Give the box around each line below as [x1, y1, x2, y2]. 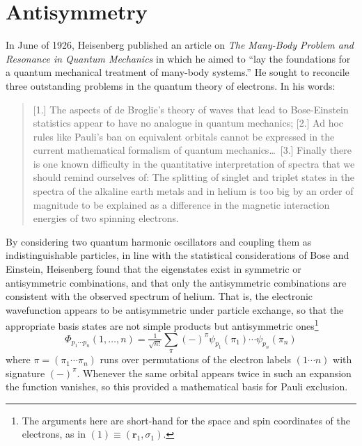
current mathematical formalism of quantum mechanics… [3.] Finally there [33, 143, 352, 157]
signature [6, 365, 45, 380]
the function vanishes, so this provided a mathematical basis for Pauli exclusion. [6, 379, 348, 394]
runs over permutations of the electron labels [100, 352, 292, 367]
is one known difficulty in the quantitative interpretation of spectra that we [33, 156, 355, 170]
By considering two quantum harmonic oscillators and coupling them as [6, 234, 312, 248]
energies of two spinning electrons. [33, 211, 179, 225]
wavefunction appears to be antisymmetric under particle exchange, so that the [6, 302, 344, 317]
